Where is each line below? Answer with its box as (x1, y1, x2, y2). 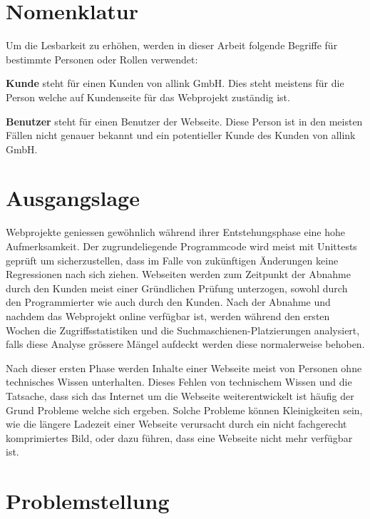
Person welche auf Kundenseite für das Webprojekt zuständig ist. (6, 89, 290, 104)
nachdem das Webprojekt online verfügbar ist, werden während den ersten (6, 308, 330, 323)
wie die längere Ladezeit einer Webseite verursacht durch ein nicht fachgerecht (6, 416, 347, 431)
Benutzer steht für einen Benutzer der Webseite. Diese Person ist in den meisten (6, 113, 363, 128)
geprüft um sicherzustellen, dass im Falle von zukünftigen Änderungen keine (6, 252, 339, 267)
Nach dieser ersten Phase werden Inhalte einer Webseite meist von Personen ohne (6, 360, 362, 375)
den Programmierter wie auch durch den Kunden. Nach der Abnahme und (6, 294, 331, 309)
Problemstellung (6, 486, 170, 515)
